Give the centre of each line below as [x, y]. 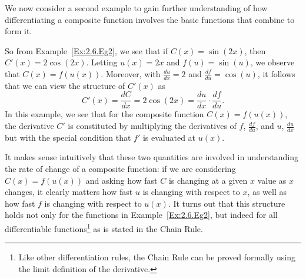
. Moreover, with [131, 73]
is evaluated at [169, 137]
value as [272, 180]
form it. [19, 31]
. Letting [102, 62]
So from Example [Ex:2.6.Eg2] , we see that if [87, 50]
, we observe [272, 62]
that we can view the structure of [65, 85]
